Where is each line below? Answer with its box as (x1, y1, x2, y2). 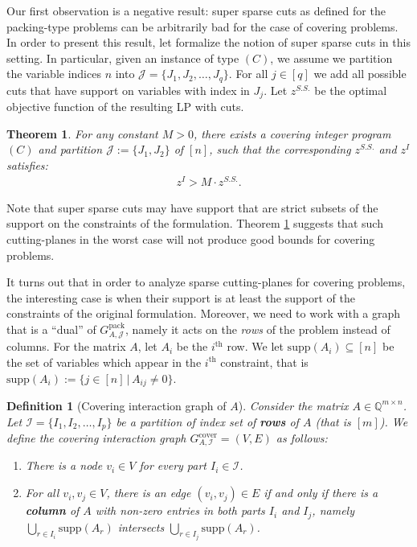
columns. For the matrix (6, 338, 126, 355)
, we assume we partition (270, 49, 393, 66)
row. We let (227, 338, 284, 355)
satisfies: (6, 157, 48, 174)
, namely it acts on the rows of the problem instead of (125, 320, 390, 337)
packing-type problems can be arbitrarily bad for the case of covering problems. (6, 18, 399, 35)
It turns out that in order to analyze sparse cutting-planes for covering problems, (6, 273, 406, 290)
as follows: (276, 430, 328, 446)
